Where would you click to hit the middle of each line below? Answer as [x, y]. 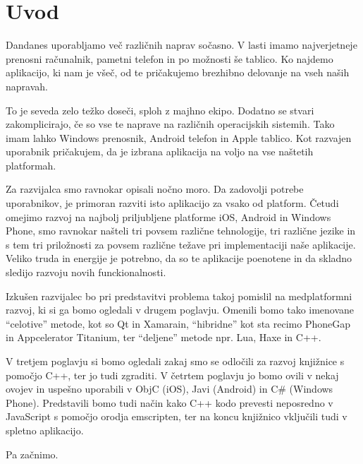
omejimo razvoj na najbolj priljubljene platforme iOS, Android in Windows [168, 216]
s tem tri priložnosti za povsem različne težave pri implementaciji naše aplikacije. [181, 244]
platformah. [31, 165]
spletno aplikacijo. [45, 430]
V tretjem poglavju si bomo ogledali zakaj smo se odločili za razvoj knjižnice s [175, 361]
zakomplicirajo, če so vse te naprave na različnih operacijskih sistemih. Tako [170, 124]
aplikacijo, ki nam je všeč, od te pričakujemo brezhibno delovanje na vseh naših [178, 72]
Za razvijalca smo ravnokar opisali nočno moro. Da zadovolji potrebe [155, 189]
